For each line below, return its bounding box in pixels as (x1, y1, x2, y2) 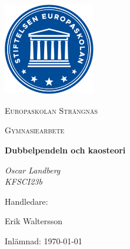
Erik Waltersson (5, 215, 63, 227)
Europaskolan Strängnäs (5, 104, 98, 116)
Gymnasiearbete (5, 124, 65, 136)
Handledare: (5, 195, 48, 207)
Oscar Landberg (5, 163, 61, 176)
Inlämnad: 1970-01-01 (5, 234, 82, 247)
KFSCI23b (5, 175, 42, 188)
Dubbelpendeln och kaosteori (5, 143, 126, 156)
